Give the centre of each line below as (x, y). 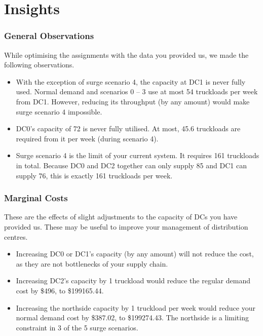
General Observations (49, 36)
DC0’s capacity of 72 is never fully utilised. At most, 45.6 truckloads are (128, 128)
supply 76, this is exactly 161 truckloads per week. (94, 175)
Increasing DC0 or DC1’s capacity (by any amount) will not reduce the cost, (135, 254)
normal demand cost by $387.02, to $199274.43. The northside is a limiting (132, 318)
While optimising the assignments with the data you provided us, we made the (126, 54)
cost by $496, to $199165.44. (60, 290)
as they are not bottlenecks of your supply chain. (92, 263)
